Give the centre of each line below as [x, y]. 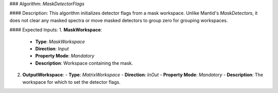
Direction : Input [52, 48]
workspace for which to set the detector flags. [72, 82]
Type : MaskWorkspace [60, 42]
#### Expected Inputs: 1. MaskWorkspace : [56, 30]
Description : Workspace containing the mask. [84, 63]
